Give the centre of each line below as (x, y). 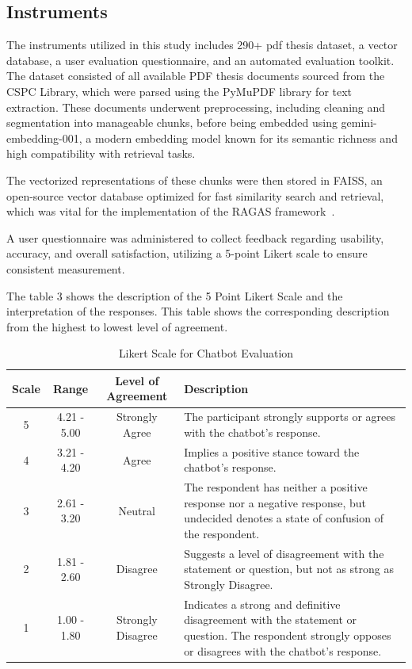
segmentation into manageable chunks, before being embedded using (172, 122)
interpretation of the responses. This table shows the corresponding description (198, 311)
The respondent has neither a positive (276, 487)
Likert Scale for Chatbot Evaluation (206, 353)
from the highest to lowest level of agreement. (117, 326)
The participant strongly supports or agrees (290, 417)
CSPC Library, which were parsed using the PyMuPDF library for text (179, 91)
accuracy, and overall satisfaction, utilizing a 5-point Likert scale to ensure (187, 253)
